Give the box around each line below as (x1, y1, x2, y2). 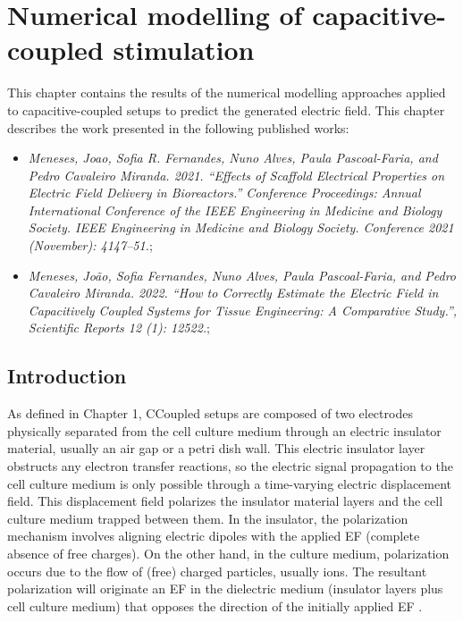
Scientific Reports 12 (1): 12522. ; (28, 318, 211, 337)
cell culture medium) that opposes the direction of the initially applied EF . (7, 596, 423, 615)
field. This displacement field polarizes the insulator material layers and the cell (7, 492, 443, 510)
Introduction (7, 362, 127, 390)
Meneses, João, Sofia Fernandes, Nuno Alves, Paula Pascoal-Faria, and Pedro (28, 265, 457, 284)
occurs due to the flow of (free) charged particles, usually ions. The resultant (7, 561, 427, 580)
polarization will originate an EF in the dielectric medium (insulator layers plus (7, 579, 443, 598)
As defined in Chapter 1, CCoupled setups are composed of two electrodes (7, 404, 413, 423)
